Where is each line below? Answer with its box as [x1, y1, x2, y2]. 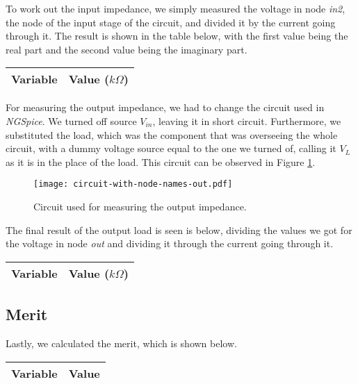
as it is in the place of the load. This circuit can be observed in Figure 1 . [6, 154, 316, 169]
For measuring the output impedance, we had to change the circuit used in [6, 100, 325, 115]
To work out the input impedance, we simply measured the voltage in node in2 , [6, 1, 345, 15]
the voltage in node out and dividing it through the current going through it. [6, 236, 334, 251]
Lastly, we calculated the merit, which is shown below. [6, 335, 237, 350]
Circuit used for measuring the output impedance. [33, 199, 247, 213]
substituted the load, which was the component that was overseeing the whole [6, 127, 338, 142]
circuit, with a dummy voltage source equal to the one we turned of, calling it [6, 141, 336, 156]
